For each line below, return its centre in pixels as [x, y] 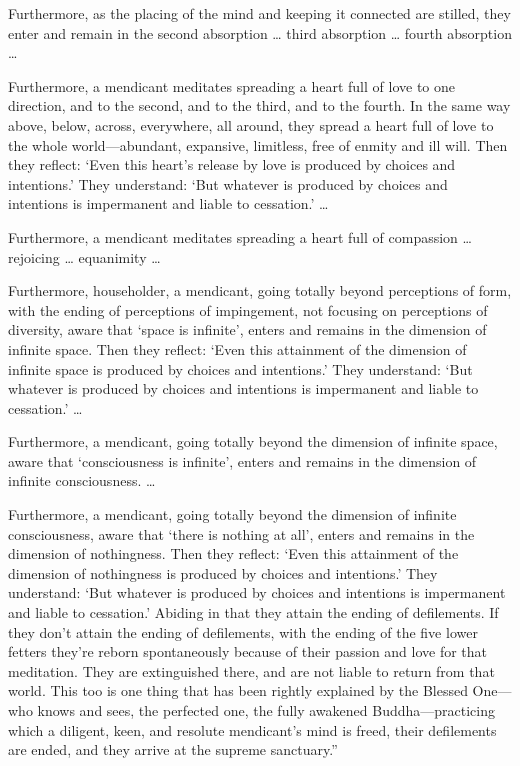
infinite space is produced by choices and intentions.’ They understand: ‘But [240, 368]
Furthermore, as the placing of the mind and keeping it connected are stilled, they [259, 13]
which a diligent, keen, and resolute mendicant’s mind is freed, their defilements [252, 729]
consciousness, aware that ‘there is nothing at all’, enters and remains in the [241, 533]
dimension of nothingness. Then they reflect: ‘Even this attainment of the [233, 553]
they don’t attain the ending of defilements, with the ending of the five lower [243, 631]
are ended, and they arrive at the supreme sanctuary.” [173, 749]
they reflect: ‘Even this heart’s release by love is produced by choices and [232, 164]
